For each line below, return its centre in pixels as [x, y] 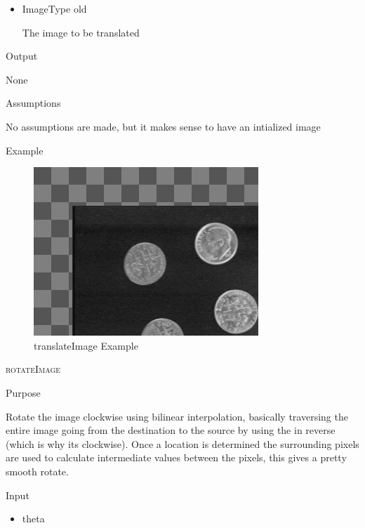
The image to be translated [81, 32]
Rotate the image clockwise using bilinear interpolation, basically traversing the [177, 416]
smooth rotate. [37, 471]
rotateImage [33, 369]
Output [22, 56]
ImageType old [54, 8]
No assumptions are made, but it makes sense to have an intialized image [163, 126]
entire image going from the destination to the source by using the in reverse [171, 430]
